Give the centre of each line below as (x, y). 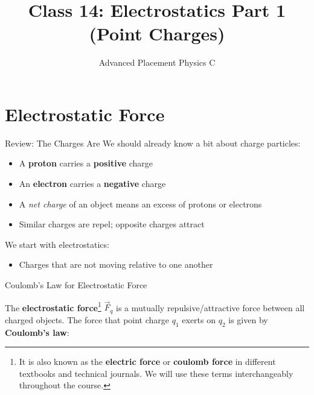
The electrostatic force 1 (53, 306)
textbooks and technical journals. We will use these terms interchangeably (156, 373)
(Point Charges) (157, 33)
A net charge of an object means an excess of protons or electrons (140, 204)
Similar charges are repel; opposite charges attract (112, 224)
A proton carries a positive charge (86, 163)
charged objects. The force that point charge (87, 319)
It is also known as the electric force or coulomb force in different (147, 362)
